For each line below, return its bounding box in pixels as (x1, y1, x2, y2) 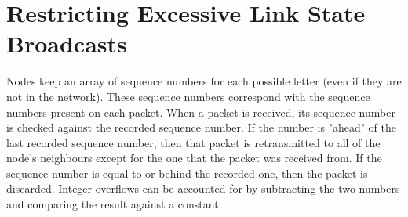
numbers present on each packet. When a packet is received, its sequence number (6, 103, 395, 120)
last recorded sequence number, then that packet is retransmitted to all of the (6, 134, 381, 150)
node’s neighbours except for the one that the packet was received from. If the (6, 150, 382, 166)
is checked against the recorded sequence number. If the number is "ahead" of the (6, 119, 396, 136)
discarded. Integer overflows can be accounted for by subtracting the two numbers (6, 180, 400, 197)
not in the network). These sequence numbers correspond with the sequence (6, 88, 370, 104)
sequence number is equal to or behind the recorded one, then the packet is (6, 165, 368, 181)
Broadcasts (6, 27, 127, 60)
